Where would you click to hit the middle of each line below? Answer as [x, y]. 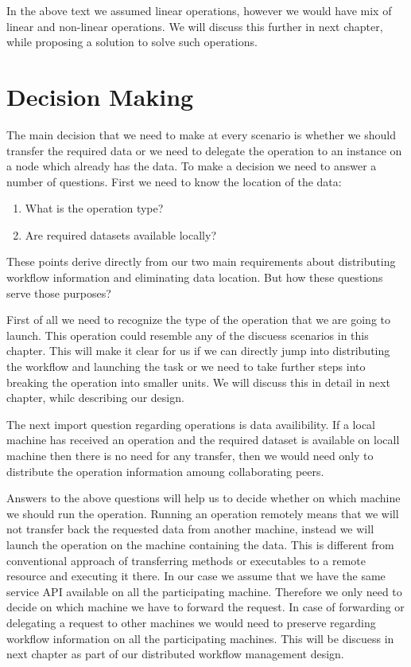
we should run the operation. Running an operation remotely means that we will [203, 513]
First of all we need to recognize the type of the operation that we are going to [198, 320]
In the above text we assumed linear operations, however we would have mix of [199, 10]
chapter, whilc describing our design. [95, 398]
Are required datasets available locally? [121, 234]
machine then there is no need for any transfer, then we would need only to [190, 455]
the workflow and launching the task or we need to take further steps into [186, 367]
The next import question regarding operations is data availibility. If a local [191, 424]
